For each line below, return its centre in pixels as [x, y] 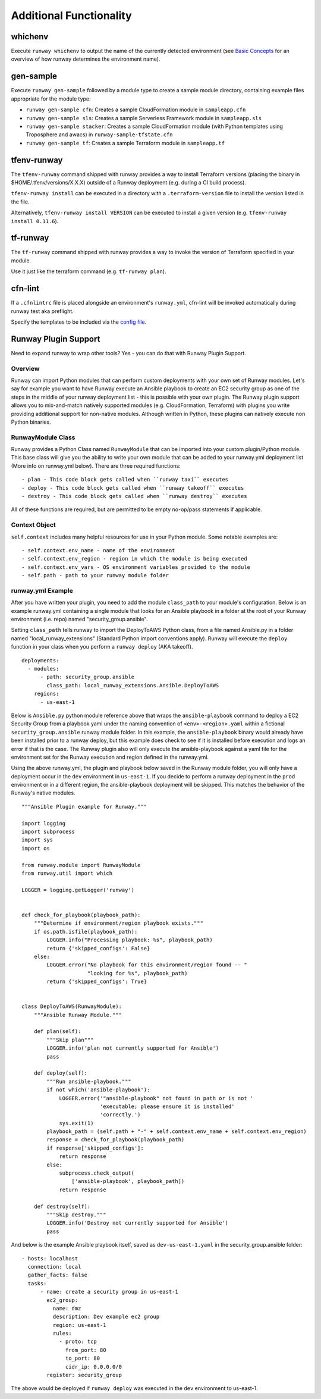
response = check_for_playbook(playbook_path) [116, 1140]
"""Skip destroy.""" [76, 1215]
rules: [62, 1334]
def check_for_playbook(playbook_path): [81, 915]
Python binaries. [31, 422]
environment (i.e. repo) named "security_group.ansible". [79, 619]
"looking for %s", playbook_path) [137, 973]
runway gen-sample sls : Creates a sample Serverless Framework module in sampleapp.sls [144, 118]
